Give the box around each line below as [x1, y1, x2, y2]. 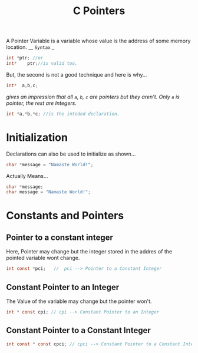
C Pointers [72, 4, 126, 18]
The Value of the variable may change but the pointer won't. [6, 298, 152, 305]
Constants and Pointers [6, 209, 124, 222]
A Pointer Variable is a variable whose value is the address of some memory [6, 37, 191, 45]
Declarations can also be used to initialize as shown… [6, 150, 136, 157]
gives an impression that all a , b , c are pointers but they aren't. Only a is [6, 93, 180, 100]
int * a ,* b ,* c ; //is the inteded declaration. [6, 111, 120, 117]
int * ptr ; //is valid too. [6, 61, 78, 67]
